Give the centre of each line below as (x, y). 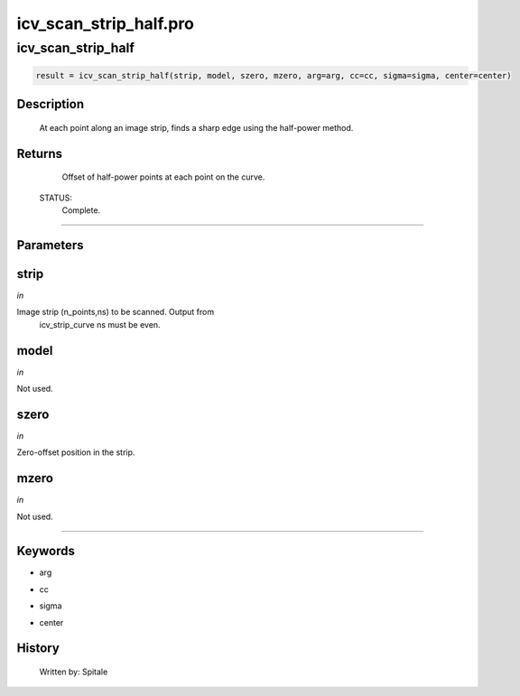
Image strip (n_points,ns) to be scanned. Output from (116, 312)
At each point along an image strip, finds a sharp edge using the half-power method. (196, 127)
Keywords (46, 551)
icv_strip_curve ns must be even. (100, 324)
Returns (40, 153)
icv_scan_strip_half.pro (105, 23)
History (38, 649)
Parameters (50, 245)
